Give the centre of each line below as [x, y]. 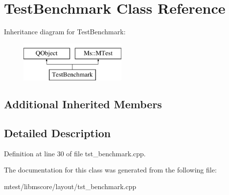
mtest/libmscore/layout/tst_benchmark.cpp [70, 186]
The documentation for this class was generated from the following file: [110, 170]
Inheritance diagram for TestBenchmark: [65, 32]
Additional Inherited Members [83, 104]
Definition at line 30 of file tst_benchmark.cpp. [75, 153]
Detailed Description [57, 133]
